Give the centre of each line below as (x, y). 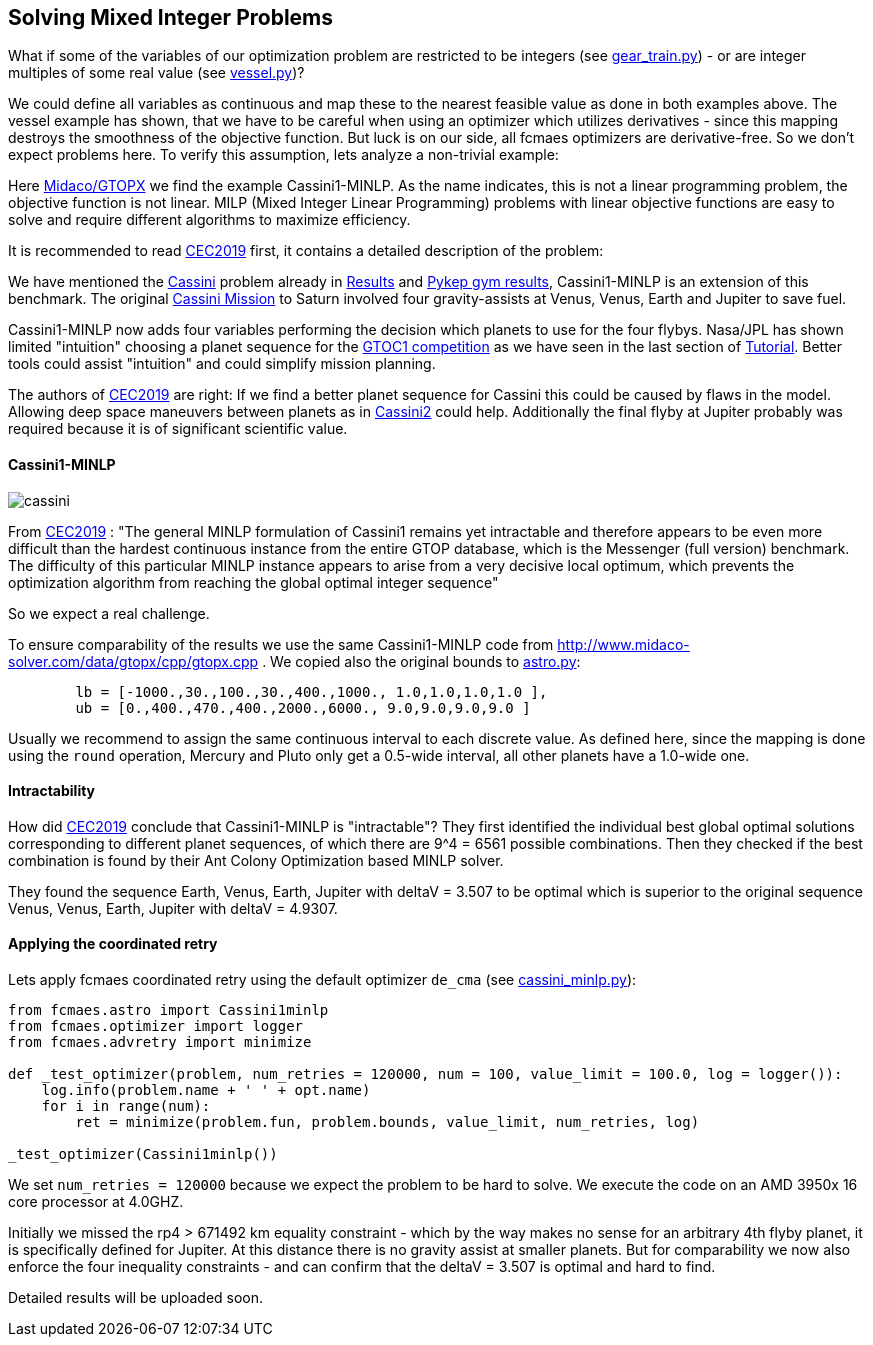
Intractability (52, 791)
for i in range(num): (126, 1106)
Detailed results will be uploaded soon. (136, 1298)
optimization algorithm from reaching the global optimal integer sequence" (253, 582)
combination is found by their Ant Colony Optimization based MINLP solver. (256, 860)
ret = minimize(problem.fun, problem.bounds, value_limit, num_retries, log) (387, 1122)
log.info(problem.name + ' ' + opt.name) (206, 1090)
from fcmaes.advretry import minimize (160, 1042)
